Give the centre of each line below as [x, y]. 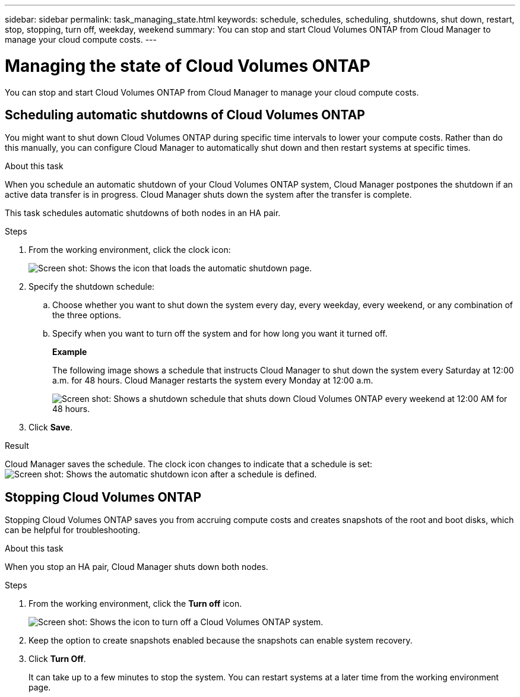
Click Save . [51, 427]
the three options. [87, 315]
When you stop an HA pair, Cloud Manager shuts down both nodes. [137, 567]
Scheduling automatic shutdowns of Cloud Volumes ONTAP [185, 115]
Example [70, 352]
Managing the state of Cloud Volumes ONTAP [188, 66]
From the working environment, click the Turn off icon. [135, 604]
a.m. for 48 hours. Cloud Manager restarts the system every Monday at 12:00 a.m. [213, 381]
